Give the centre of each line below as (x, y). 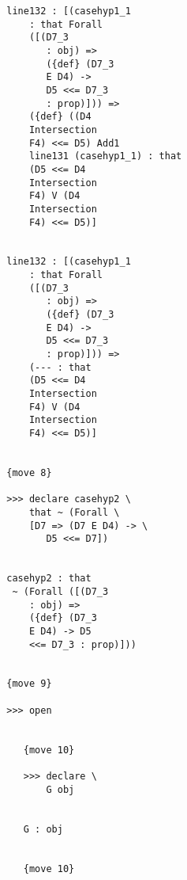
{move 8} (29, 472)
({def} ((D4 (60, 117)
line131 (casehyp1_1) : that (105, 156)
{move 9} (29, 684)
